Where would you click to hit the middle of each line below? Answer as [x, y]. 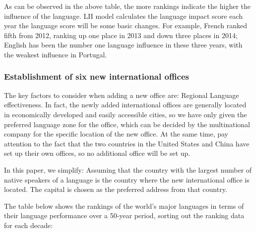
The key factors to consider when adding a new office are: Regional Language [122, 95]
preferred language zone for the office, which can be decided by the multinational [127, 124]
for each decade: [29, 225]
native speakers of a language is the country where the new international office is [127, 179]
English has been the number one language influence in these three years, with [123, 45]
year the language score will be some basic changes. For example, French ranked [126, 25]
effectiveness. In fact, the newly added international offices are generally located [125, 105]
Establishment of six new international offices [96, 76]
